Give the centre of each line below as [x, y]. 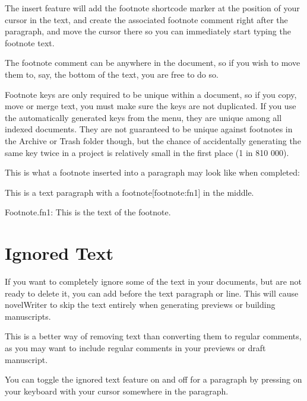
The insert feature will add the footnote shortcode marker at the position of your [152, 8]
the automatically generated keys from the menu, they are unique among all [143, 117]
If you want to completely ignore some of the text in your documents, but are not [153, 281]
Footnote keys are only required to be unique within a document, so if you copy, [151, 94]
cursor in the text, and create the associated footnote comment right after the [146, 19]
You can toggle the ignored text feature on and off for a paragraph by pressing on [153, 379]
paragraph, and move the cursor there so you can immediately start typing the [148, 31]
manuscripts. [28, 316]
